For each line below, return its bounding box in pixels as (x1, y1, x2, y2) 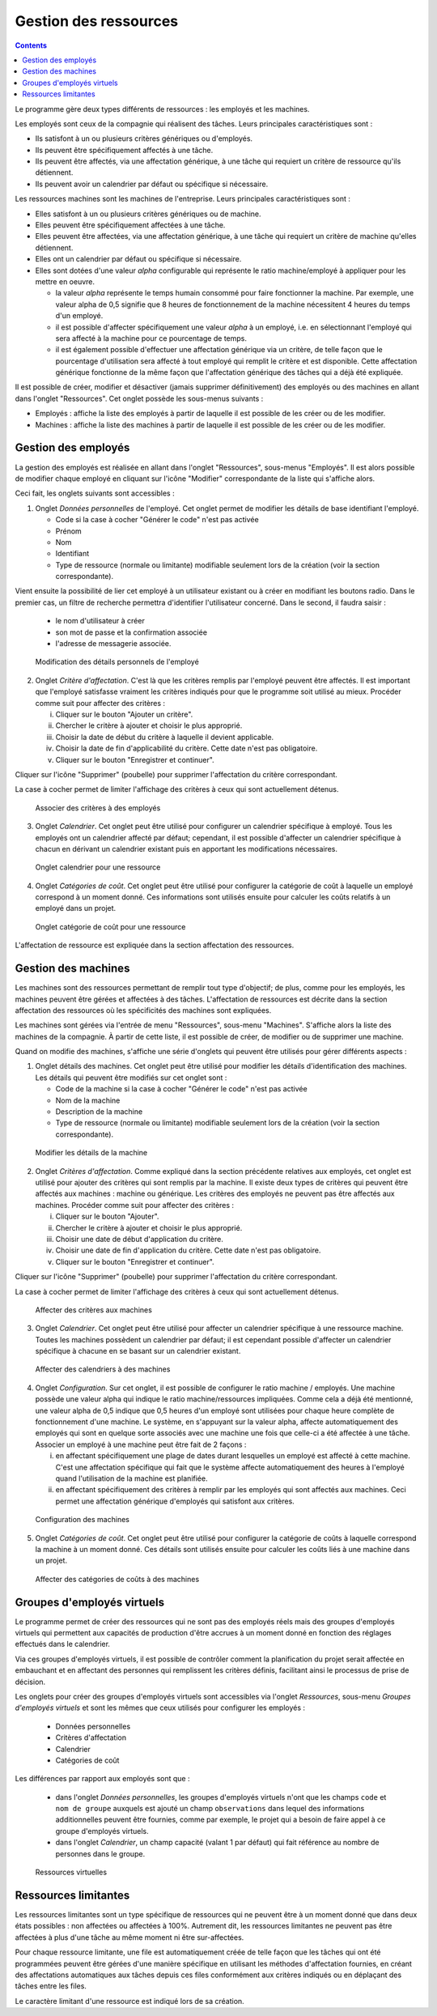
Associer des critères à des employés (35, 802, 161, 813)
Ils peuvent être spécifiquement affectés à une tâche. (35, 145, 214, 155)
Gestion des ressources (15, 12, 179, 30)
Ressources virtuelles (35, 1867, 108, 1878)
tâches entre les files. (15, 1981, 87, 1991)
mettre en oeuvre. (35, 276, 95, 287)
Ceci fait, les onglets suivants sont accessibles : (15, 488, 175, 498)
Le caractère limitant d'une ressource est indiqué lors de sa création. (15, 1996, 244, 2005)
